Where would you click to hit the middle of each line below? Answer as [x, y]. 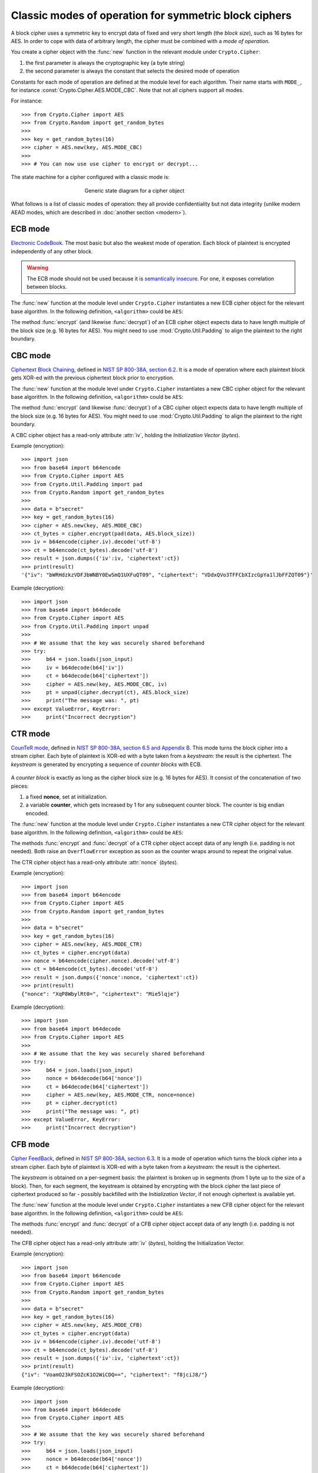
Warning [37, 267]
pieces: [20, 786]
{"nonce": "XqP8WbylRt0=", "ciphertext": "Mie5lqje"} [100, 994]
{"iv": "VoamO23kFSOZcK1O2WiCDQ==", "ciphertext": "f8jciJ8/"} [115, 1375]
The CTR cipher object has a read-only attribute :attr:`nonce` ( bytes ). [95, 862]
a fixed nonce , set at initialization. [67, 797]
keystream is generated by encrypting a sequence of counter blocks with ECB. [107, 764]
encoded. [37, 813]
